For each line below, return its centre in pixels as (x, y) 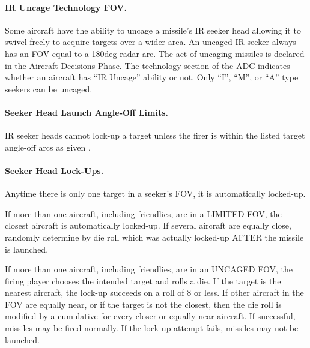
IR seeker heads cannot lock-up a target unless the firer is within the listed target (155, 135)
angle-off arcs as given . (48, 147)
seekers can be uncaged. (49, 88)
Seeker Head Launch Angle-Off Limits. (87, 112)
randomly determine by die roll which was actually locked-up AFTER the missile (154, 237)
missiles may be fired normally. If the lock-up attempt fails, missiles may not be (152, 328)
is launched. (27, 249)
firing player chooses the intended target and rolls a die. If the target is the (143, 280)
